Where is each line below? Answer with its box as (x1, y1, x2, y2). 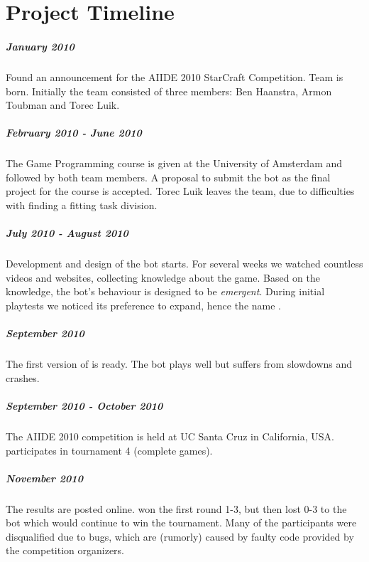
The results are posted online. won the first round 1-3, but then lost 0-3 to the (6, 501, 347, 516)
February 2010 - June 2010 (6, 125, 142, 140)
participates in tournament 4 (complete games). (6, 442, 213, 457)
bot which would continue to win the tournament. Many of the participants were (6, 515, 357, 530)
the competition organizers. (6, 543, 124, 558)
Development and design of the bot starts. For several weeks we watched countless (6, 256, 363, 271)
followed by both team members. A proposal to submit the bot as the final (6, 169, 331, 184)
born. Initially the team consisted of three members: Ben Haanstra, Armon (6, 83, 332, 98)
